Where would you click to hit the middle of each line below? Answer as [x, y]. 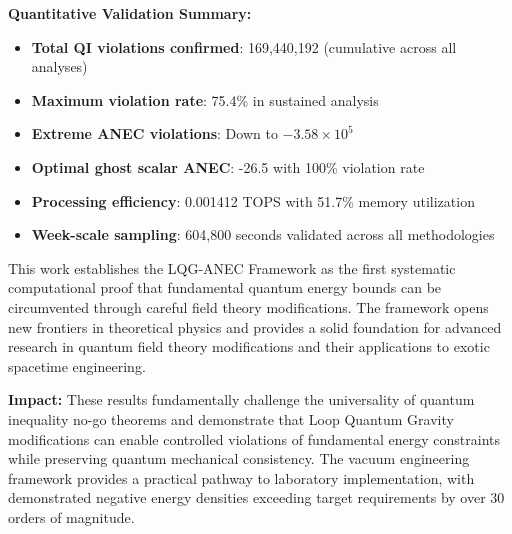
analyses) [59, 66]
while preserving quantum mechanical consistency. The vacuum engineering [239, 458]
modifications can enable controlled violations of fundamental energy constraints [254, 438]
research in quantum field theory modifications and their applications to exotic [249, 346]
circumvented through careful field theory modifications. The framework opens [248, 306]
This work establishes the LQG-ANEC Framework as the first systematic [232, 267]
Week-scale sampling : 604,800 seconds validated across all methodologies [263, 234]
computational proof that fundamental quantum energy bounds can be [225, 287]
